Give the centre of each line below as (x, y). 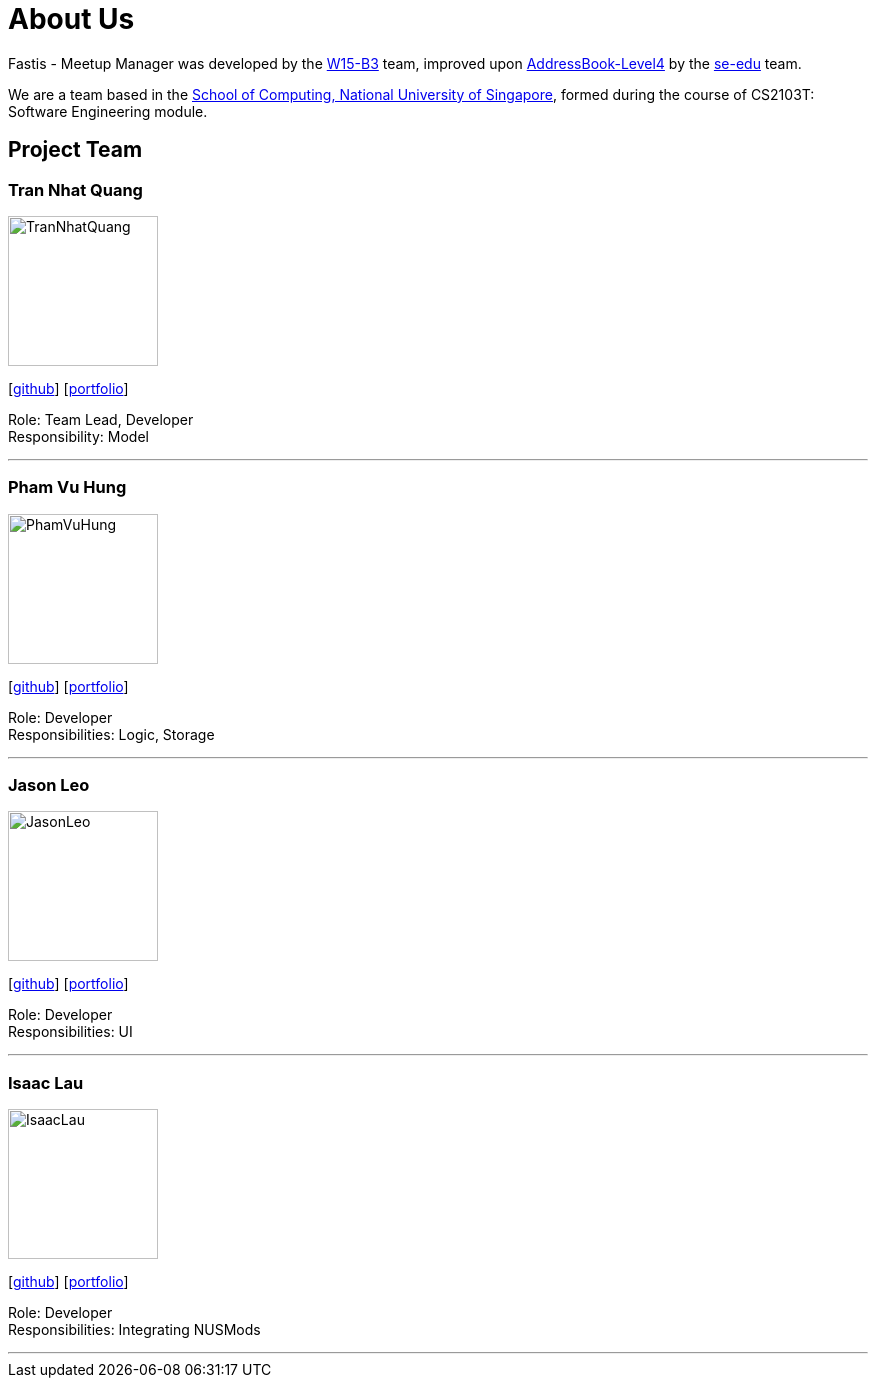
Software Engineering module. (108, 111)
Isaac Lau (46, 1082)
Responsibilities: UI (70, 1032)
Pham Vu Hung (67, 487)
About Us (71, 19)
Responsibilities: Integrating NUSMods (134, 1330)
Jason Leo (49, 785)
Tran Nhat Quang (75, 189)
